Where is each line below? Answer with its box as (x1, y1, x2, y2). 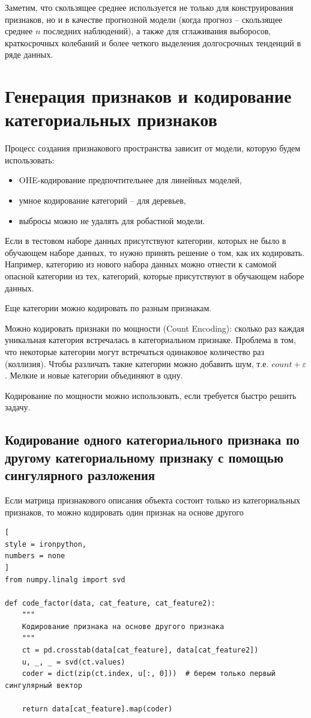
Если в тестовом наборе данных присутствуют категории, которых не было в (5, 234, 286, 247)
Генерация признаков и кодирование (5, 84, 292, 108)
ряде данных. (5, 48, 53, 61)
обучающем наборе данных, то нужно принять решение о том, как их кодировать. (5, 246, 304, 258)
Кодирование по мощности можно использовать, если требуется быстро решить (5, 389, 297, 401)
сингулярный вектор (5, 681, 82, 690)
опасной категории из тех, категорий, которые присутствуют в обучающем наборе (5, 270, 304, 282)
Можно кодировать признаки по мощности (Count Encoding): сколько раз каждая (5, 321, 304, 334)
